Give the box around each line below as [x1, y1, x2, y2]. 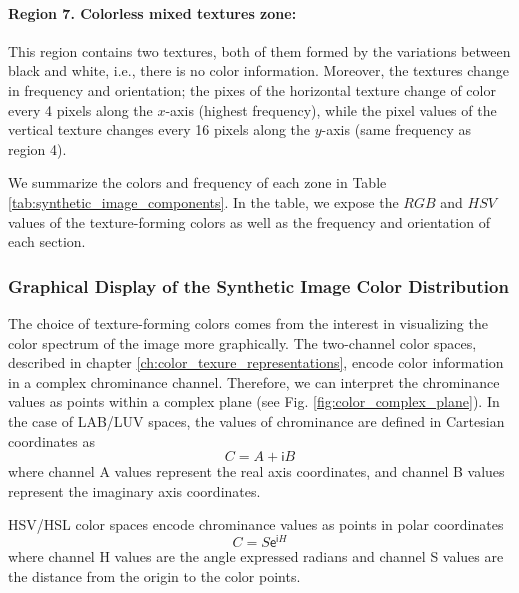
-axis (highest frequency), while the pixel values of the [165, 99, 497, 120]
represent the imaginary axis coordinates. [8, 480, 261, 501]
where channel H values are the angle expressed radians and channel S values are [8, 545, 504, 566]
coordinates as [8, 430, 95, 451]
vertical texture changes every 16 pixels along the [8, 119, 311, 140]
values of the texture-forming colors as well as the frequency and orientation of [8, 211, 490, 232]
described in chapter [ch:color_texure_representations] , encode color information [8, 352, 504, 373]
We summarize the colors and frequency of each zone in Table [8, 172, 387, 193]
